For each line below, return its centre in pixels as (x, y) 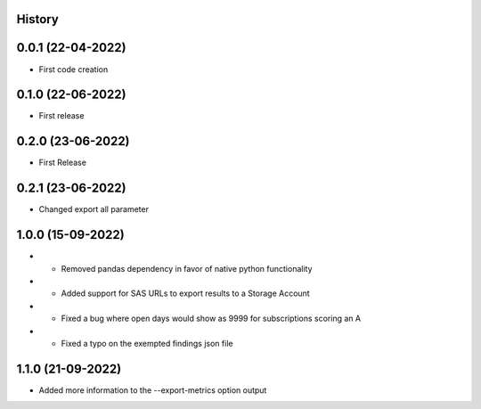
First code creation (73, 69)
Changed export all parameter (94, 209)
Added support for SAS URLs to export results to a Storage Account (186, 293)
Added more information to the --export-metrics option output (153, 390)
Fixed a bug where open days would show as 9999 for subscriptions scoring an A (211, 319)
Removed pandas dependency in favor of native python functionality (187, 268)
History (38, 19)
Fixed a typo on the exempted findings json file (147, 343)
